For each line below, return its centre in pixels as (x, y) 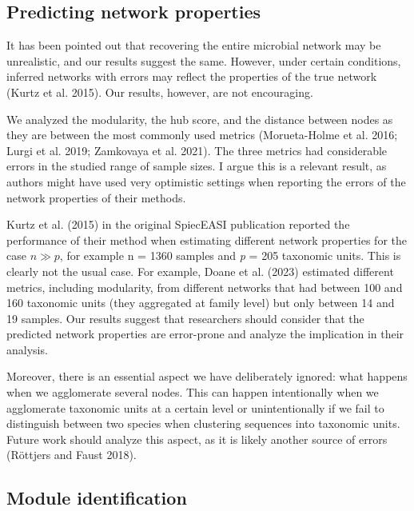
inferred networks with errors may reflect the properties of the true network (192, 76)
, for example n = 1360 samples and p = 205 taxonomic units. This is (230, 255)
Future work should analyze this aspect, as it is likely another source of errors (197, 439)
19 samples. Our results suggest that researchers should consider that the (185, 318)
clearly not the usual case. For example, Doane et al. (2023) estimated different (200, 271)
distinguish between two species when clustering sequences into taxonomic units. (203, 423)
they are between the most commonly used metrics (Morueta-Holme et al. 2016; (202, 135)
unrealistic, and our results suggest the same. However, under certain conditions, (204, 60)
